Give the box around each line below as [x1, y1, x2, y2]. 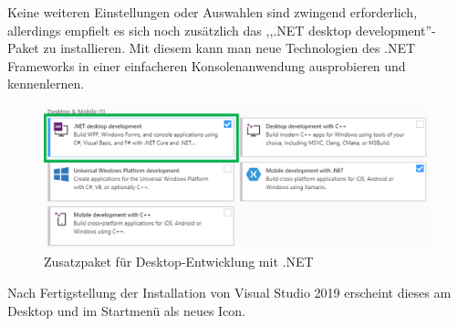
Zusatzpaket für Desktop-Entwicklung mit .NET [44, 252, 314, 271]
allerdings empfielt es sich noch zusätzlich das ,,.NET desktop [7, 20, 352, 39]
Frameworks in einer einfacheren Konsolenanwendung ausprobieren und [7, 56, 406, 75]
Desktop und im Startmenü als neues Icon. [7, 300, 246, 320]
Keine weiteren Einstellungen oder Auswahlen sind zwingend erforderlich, [7, 3, 418, 21]
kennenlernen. [7, 74, 85, 93]
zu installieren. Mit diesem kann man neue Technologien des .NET [43, 38, 416, 58]
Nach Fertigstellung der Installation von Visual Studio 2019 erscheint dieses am [7, 283, 452, 302]
